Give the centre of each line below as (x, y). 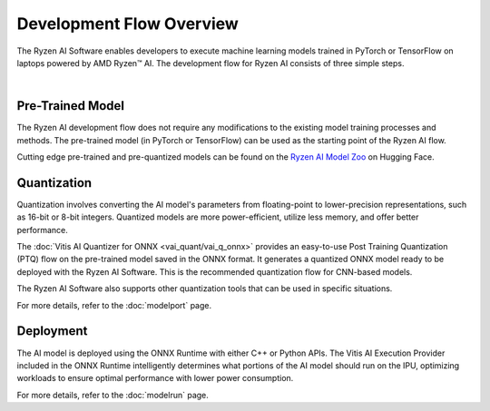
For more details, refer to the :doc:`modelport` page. (114, 305)
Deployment (52, 331)
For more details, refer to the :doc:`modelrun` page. (113, 395)
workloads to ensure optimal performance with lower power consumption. (155, 378)
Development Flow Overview (128, 24)
